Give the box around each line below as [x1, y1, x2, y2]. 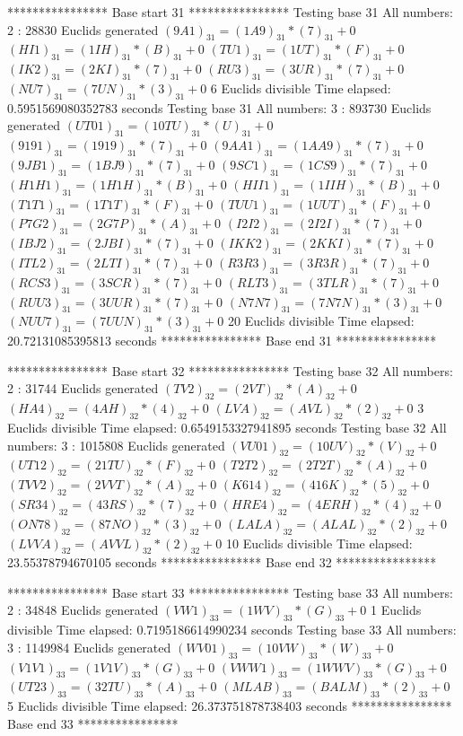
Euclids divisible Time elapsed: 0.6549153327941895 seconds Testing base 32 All [7, 417, 447, 436]
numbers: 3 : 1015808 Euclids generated [7, 435, 225, 454]
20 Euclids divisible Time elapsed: [227, 311, 415, 330]
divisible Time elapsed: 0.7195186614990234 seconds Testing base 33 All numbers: [7, 620, 457, 639]
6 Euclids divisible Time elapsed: [210, 78, 391, 97]
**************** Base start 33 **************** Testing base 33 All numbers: [7, 583, 453, 601]
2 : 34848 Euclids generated [7, 600, 159, 619]
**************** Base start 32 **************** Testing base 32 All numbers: [7, 361, 453, 380]
